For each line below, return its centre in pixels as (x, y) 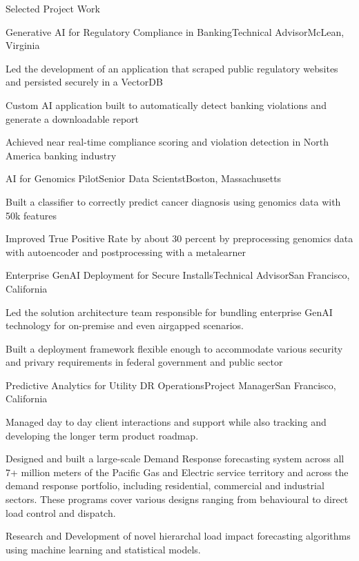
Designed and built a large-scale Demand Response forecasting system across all (175, 459)
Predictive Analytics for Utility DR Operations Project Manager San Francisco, (171, 385)
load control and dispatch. (61, 512)
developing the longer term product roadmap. (102, 435)
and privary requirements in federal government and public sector (144, 362)
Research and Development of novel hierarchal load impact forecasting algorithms (178, 536)
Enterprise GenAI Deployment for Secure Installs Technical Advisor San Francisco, (178, 275)
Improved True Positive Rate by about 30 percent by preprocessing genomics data (179, 238)
